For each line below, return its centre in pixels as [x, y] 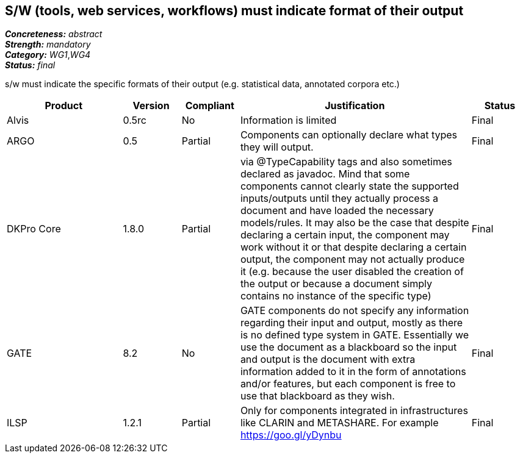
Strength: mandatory [48, 45]
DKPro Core [34, 229]
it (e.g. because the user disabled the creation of [352, 272]
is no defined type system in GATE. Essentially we [355, 335]
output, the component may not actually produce [352, 259]
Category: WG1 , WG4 [48, 55]
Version [151, 106]
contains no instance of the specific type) [336, 296]
